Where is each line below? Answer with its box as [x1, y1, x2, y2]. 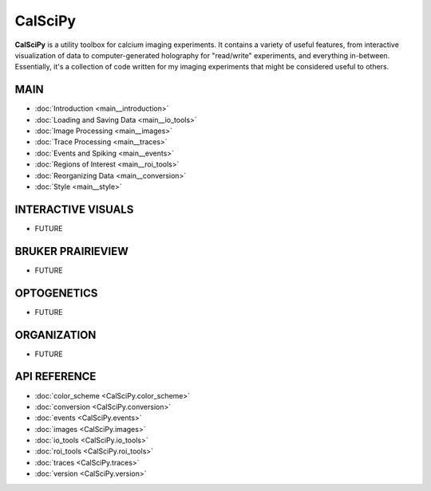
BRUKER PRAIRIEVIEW [14, 244, 129, 258]
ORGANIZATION [14, 328, 97, 342]
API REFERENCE [14, 370, 97, 383]
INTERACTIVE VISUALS [14, 202, 134, 216]
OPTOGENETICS [14, 286, 98, 300]
